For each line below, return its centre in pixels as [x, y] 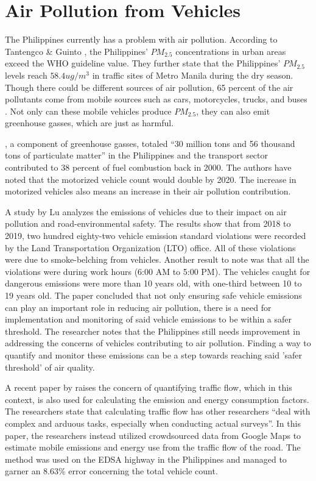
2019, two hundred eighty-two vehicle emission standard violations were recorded [156, 236]
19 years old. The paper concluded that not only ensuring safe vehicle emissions [153, 295]
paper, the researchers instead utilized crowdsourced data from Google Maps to [153, 435]
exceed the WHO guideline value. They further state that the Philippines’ [143, 63]
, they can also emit [233, 111]
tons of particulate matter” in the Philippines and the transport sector [137, 155]
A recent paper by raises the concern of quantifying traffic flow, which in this [149, 387]
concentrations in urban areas [231, 51]
